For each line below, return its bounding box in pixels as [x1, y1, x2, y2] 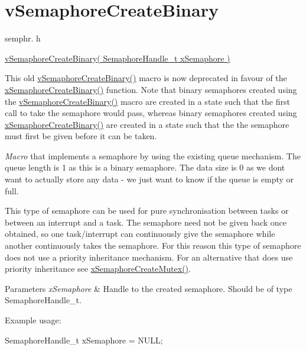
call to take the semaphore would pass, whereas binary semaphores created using [5, 107, 297, 119]
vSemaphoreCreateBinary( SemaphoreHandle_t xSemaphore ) [5, 52, 230, 64]
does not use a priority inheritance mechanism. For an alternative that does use [5, 251, 293, 263]
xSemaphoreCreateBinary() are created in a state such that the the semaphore [5, 118, 289, 130]
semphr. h [5, 32, 41, 44]
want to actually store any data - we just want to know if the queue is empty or [5, 173, 294, 185]
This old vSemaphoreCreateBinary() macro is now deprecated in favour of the [5, 72, 287, 84]
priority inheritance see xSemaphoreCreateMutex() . [5, 262, 191, 275]
